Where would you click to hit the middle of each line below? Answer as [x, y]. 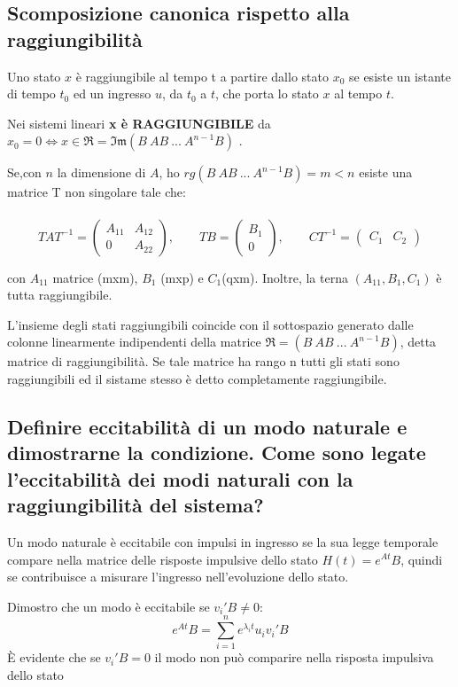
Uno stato [34, 76]
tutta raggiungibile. [60, 295]
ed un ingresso [112, 94]
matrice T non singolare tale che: [97, 192]
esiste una [386, 172]
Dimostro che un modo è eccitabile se [109, 606]
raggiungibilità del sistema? [136, 505]
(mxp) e [182, 277]
